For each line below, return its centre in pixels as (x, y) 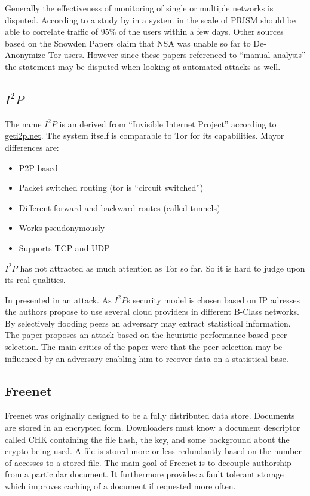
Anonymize (25, 55)
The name (23, 124)
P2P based (38, 167)
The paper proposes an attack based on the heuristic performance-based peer (146, 335)
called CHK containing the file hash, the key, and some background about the (147, 439)
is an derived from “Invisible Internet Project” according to (168, 124)
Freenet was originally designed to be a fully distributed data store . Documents (150, 416)
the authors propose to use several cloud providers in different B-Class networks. (152, 311)
